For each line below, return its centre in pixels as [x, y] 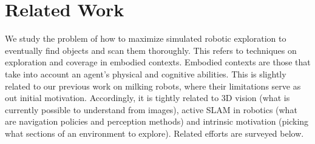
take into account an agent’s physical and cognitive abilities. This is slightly [146, 74]
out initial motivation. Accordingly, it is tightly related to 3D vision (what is [147, 98]
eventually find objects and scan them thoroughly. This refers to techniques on [151, 50]
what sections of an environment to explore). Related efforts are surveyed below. [154, 133]
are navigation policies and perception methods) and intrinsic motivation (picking [157, 121]
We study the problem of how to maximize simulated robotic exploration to [146, 38]
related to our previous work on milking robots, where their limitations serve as [153, 86]
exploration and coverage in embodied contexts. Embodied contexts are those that [158, 62]
